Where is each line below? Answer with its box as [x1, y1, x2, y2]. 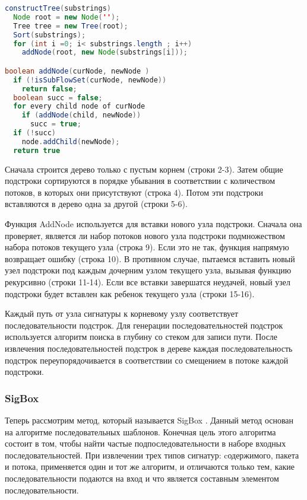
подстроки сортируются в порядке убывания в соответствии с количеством [5, 174, 276, 187]
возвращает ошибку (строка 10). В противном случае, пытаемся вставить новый [5, 252, 295, 265]
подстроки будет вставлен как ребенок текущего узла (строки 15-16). [5, 287, 255, 300]
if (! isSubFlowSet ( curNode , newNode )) [13, 75, 167, 84]
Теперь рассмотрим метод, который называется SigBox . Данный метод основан [5, 413, 294, 426]
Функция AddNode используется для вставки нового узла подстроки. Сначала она [5, 218, 302, 230]
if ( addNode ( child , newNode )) [21, 111, 141, 120]
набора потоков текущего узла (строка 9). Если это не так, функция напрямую [5, 241, 289, 253]
